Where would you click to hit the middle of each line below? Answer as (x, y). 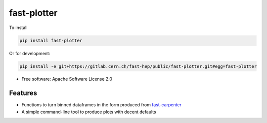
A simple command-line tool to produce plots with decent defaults (89, 112)
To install (18, 28)
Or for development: (30, 53)
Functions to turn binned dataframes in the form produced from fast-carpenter (101, 105)
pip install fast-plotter (51, 40)
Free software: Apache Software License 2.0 (67, 79)
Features (23, 93)
